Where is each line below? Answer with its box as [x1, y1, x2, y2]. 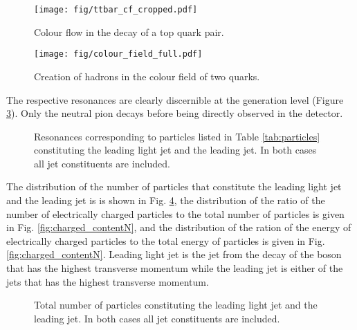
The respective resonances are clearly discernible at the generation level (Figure [6, 92, 344, 107]
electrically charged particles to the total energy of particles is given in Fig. [6, 233, 325, 248]
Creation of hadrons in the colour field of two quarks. [34, 68, 260, 83]
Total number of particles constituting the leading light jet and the [34, 297, 318, 312]
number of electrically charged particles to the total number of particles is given [6, 206, 345, 221]
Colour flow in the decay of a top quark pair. [34, 24, 224, 39]
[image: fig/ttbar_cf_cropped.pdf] [34, 5, 198, 15]
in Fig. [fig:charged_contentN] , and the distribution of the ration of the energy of [6, 220, 351, 235]
